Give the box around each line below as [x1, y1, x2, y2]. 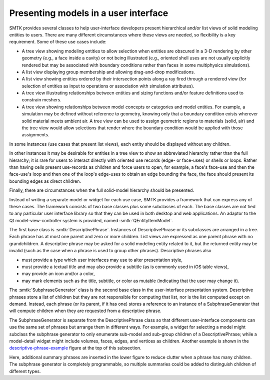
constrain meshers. [21, 97, 62, 103]
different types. [9, 368, 41, 374]
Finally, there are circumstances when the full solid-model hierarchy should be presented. [9, 187, 194, 193]
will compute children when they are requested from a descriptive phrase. [9, 308, 162, 314]
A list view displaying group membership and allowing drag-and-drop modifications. [21, 69, 195, 75]
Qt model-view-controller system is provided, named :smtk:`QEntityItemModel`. [9, 217, 173, 223]
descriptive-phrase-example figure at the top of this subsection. [9, 345, 142, 351]
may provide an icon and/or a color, [21, 271, 95, 277]
